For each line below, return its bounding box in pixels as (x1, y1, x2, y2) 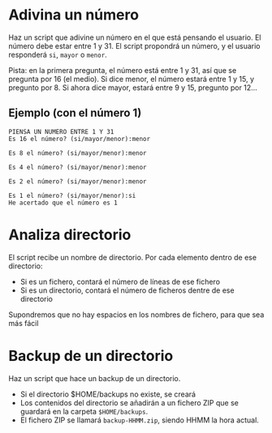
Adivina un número (8, 6, 140, 24)
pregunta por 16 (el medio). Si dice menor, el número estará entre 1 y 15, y (8, 74, 254, 84)
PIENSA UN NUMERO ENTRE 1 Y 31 (8, 127, 114, 135)
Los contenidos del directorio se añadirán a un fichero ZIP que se (19, 397, 240, 407)
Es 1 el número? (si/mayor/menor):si (8, 191, 136, 199)
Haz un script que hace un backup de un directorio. (8, 373, 181, 383)
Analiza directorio (8, 225, 132, 244)
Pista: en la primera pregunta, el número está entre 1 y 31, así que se (8, 65, 237, 75)
